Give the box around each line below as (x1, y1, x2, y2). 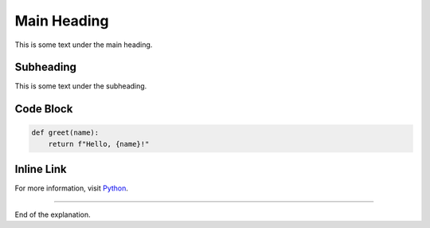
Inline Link (14, 163, 67, 176)
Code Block (14, 102, 73, 116)
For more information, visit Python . (14, 183, 129, 193)
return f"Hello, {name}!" (48, 140, 150, 148)
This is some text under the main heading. (14, 40, 153, 49)
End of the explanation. (14, 210, 91, 219)
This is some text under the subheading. (14, 81, 147, 91)
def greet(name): (31, 128, 100, 137)
